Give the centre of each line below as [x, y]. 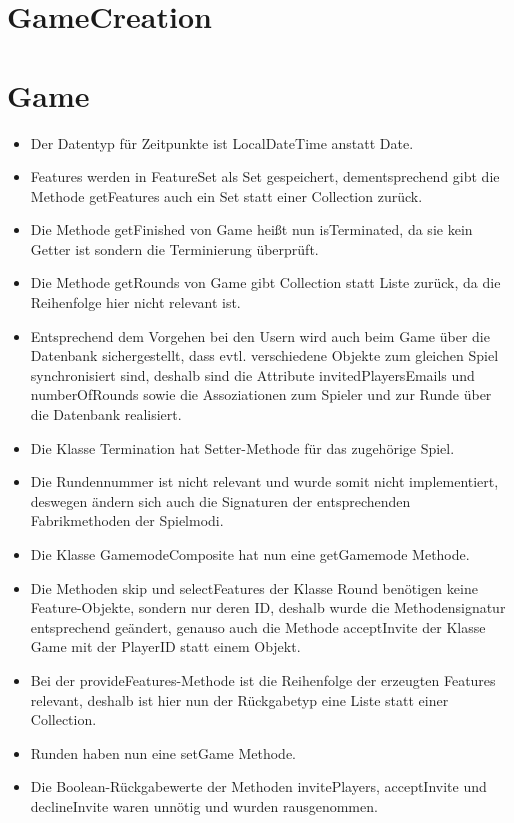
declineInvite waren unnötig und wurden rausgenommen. [204, 805]
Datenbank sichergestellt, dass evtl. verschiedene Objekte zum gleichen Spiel [264, 355]
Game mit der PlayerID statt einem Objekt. [165, 646]
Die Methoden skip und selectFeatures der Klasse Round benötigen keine [254, 587]
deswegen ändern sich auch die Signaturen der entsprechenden [220, 500]
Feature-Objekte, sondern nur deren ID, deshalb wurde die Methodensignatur [268, 607]
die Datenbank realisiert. [106, 414]
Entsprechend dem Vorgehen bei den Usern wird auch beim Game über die [260, 335]
